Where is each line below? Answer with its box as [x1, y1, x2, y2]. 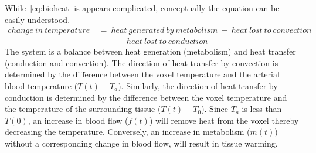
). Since [201, 103, 229, 115]
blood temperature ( [5, 80, 78, 92]
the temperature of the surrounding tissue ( [5, 103, 161, 115]
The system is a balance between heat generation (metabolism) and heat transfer [5, 45, 296, 57]
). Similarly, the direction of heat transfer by [118, 80, 278, 92]
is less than [242, 103, 282, 115]
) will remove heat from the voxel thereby [149, 114, 299, 126]
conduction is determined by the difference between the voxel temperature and [5, 91, 287, 103]
